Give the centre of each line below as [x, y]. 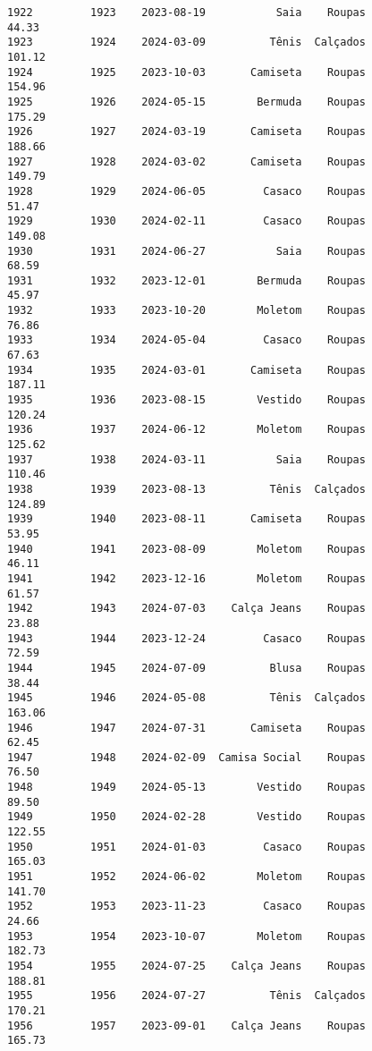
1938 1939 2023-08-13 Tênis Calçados [186, 489]
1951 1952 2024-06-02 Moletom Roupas [186, 877]
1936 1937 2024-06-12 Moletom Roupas [186, 430]
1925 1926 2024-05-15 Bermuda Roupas [186, 102]
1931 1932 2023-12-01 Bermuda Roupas [186, 280]
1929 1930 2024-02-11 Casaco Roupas [186, 221]
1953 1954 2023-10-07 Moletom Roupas [186, 936]
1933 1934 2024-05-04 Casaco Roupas [186, 340]
